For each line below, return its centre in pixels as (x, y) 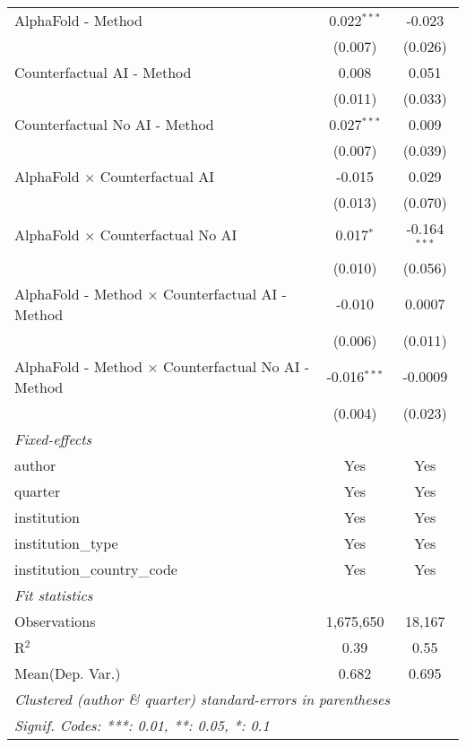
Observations (55, 621)
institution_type (66, 543)
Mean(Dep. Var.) (68, 673)
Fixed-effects (53, 439)
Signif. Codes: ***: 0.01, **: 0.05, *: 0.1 (142, 725)
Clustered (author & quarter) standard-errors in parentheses (202, 699)
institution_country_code (96, 569)
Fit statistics (54, 595)
